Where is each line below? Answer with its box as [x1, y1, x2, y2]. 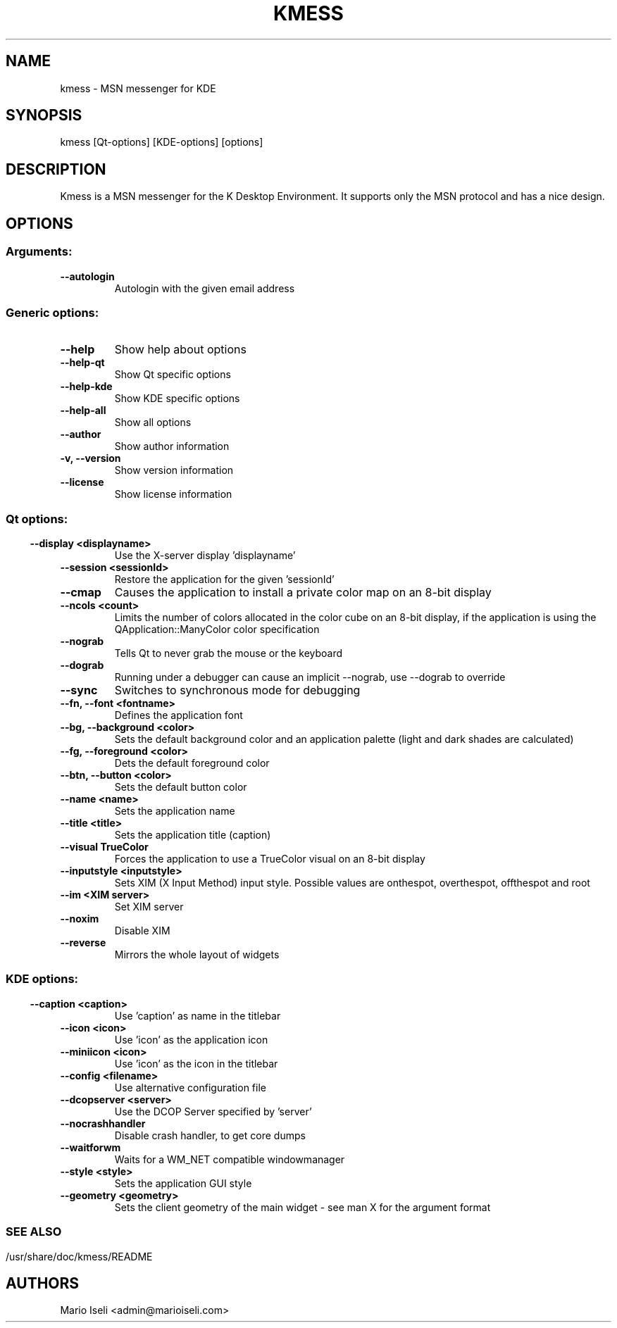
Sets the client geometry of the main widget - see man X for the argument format [114, 1201, 491, 1213]
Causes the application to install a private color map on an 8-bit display [114, 585, 492, 599]
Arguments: [6, 244, 73, 259]
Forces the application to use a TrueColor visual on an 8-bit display [114, 853, 425, 865]
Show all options [114, 416, 192, 429]
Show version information [114, 464, 234, 477]
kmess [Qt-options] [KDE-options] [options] [60, 136, 263, 149]
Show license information [114, 488, 232, 501]
